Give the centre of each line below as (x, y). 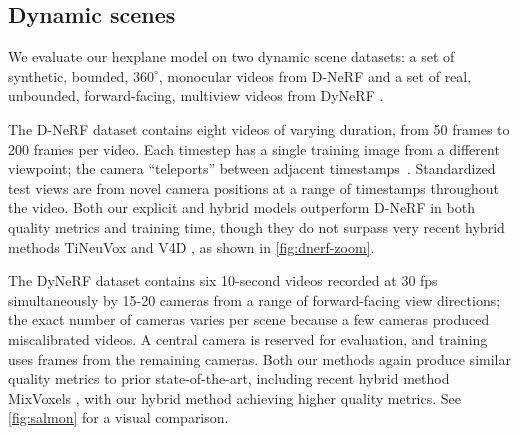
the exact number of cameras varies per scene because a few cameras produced (249, 319)
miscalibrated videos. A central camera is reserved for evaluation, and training (248, 338)
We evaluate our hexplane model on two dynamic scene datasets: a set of (231, 56)
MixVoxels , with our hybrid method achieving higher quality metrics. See (235, 397)
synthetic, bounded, (68, 75)
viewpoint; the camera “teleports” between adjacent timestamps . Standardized (252, 168)
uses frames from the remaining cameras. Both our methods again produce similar (259, 358)
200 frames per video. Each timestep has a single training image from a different (254, 148)
